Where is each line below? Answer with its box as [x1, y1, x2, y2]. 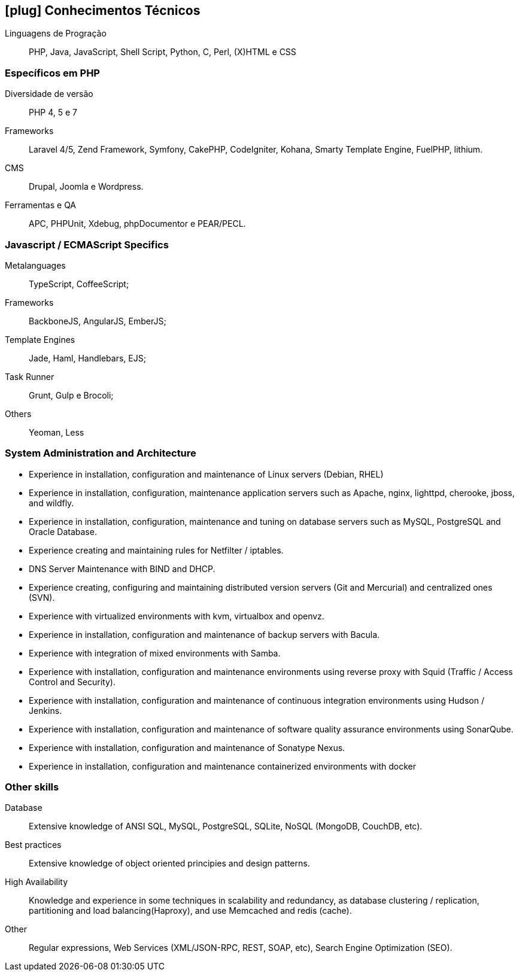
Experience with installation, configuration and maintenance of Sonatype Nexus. [29, 742, 345, 753]
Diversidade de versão [5, 89, 93, 99]
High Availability [5, 877, 68, 887]
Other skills [5, 781, 59, 793]
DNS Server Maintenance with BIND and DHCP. [29, 563, 216, 574]
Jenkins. [29, 705, 62, 716]
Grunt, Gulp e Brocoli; [29, 390, 114, 400]
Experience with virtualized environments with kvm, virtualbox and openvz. [29, 610, 324, 621]
